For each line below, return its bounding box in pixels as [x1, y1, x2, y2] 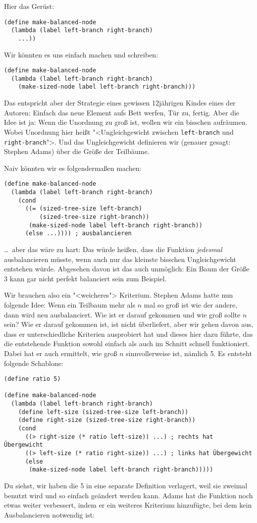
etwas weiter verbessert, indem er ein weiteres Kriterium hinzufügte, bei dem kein [4, 500, 252, 510]
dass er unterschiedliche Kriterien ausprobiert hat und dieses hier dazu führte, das [4, 328, 253, 339]
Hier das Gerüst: [4, 1, 54, 11]
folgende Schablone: [4, 358, 63, 368]
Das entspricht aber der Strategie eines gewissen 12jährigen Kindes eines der [4, 98, 236, 108]
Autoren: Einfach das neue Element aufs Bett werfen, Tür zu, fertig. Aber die [4, 107, 240, 117]
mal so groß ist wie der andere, [144, 299, 238, 310]
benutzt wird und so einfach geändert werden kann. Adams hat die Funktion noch [4, 490, 253, 500]
